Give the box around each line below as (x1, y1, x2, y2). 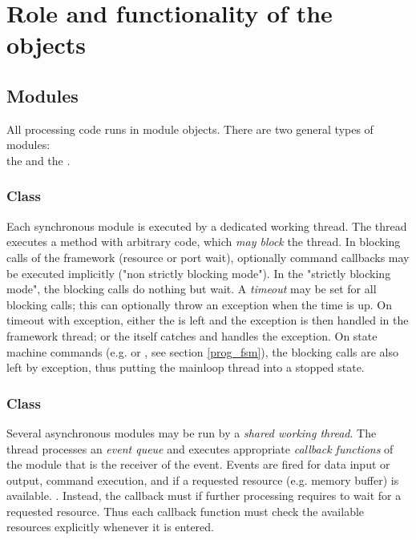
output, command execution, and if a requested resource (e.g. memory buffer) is (6, 471, 399, 488)
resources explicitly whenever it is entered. (6, 518, 214, 535)
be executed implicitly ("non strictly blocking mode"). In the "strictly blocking (6, 264, 391, 281)
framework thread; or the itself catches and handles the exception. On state (6, 327, 378, 344)
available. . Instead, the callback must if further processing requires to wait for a (6, 487, 402, 504)
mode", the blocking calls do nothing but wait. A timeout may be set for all (6, 280, 377, 297)
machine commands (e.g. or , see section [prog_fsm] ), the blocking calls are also (6, 343, 398, 360)
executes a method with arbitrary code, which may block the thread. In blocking (6, 233, 401, 250)
